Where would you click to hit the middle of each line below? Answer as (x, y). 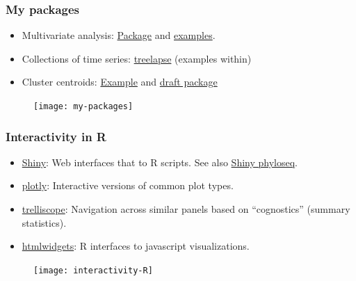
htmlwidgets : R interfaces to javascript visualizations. (136, 246)
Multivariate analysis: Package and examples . (119, 35)
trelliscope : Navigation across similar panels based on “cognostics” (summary (186, 209)
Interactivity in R (56, 136)
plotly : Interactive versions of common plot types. (128, 185)
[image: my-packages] (83, 106)
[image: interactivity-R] (93, 270)
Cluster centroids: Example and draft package (120, 82)
